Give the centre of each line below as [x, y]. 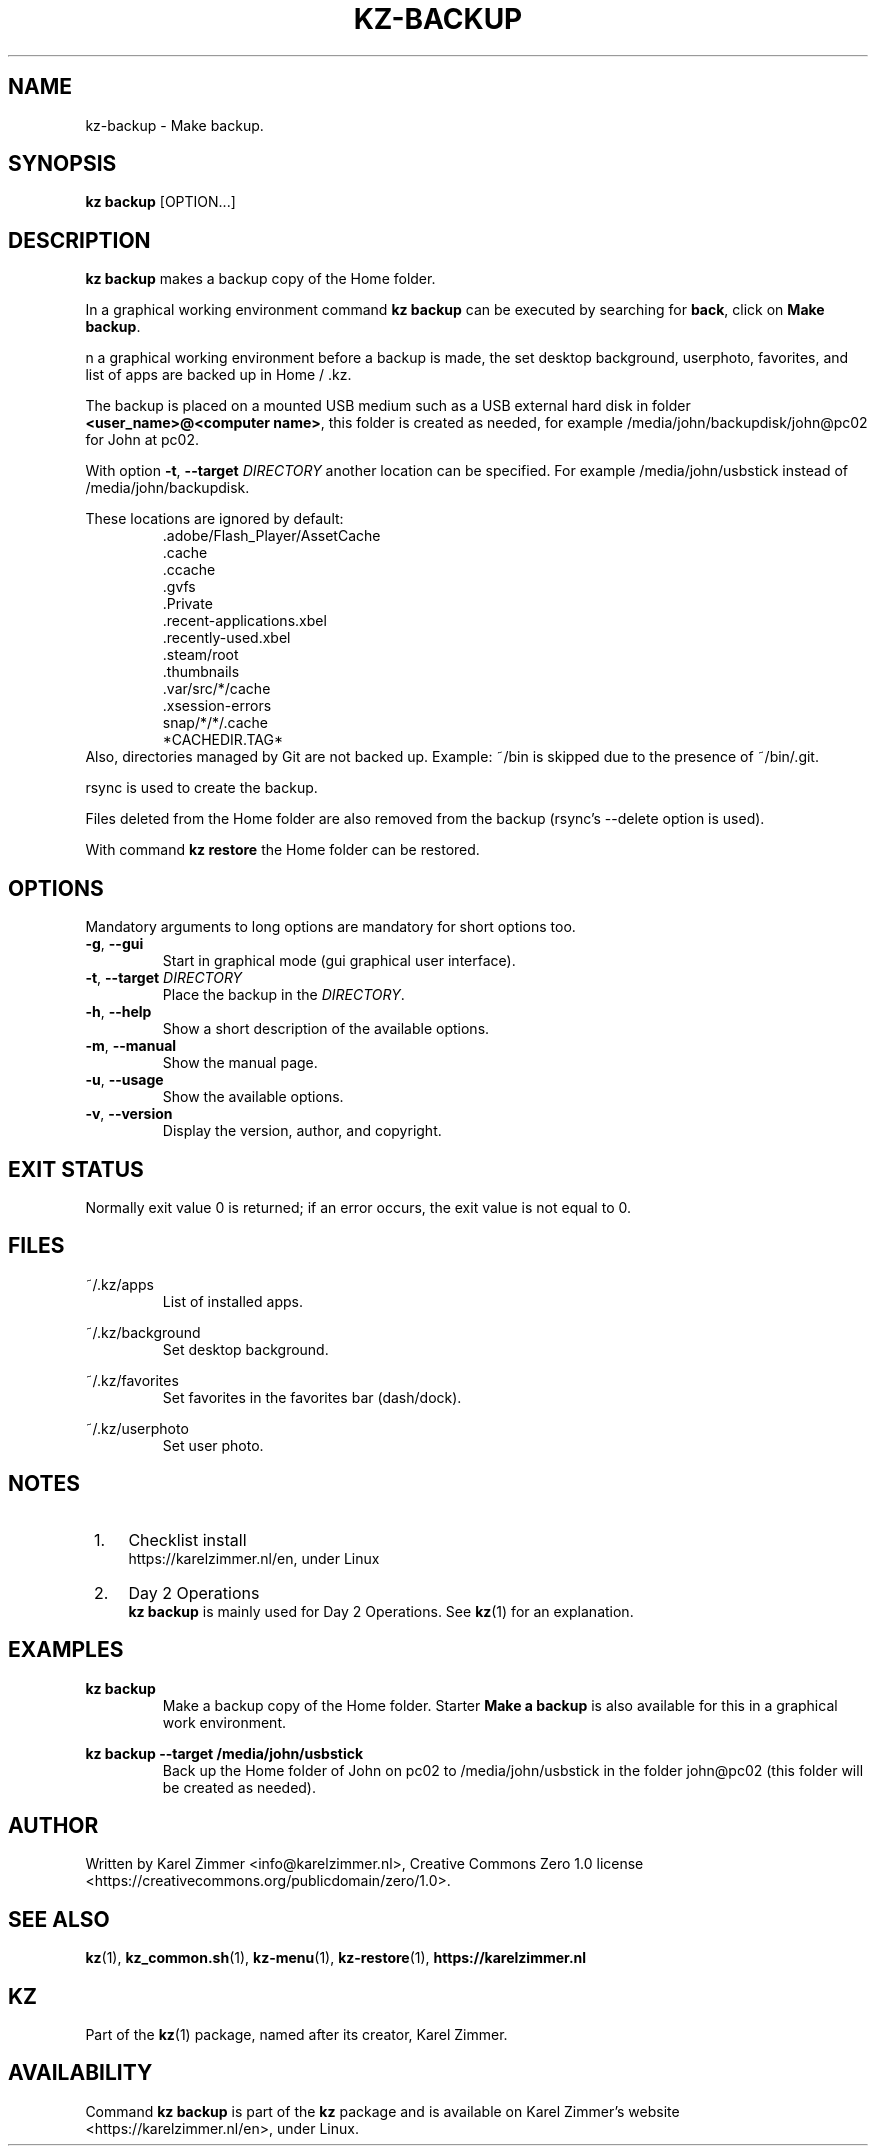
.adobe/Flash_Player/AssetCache [271, 536]
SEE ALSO [59, 1919]
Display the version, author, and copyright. [302, 1131]
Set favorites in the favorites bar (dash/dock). [312, 1397]
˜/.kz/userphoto [137, 1428]
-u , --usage [124, 1080]
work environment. [224, 1722]
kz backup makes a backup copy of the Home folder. [260, 279]
